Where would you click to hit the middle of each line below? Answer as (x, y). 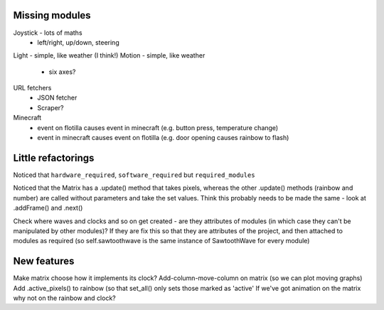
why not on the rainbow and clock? (65, 298)
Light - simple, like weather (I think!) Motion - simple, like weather (109, 55)
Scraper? (50, 107)
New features (44, 261)
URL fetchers (32, 88)
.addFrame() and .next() (48, 208)
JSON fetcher (57, 98)
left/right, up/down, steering (79, 42)
